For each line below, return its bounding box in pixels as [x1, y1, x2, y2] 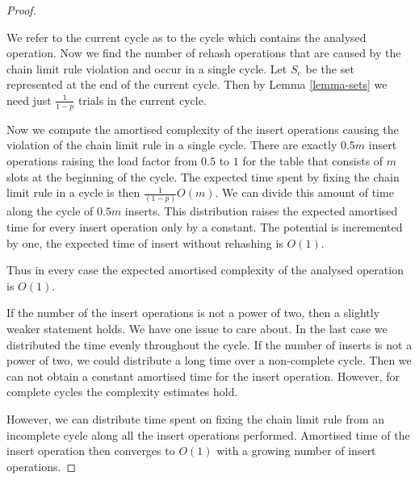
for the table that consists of [242, 152, 383, 169]
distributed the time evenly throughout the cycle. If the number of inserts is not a [6, 336, 413, 353]
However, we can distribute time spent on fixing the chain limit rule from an [6, 411, 385, 428]
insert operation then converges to [6, 442, 175, 459]
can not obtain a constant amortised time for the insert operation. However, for [6, 367, 400, 384]
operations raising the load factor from [6, 152, 198, 169]
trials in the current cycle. [78, 91, 207, 108]
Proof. [6, 2, 36, 18]
